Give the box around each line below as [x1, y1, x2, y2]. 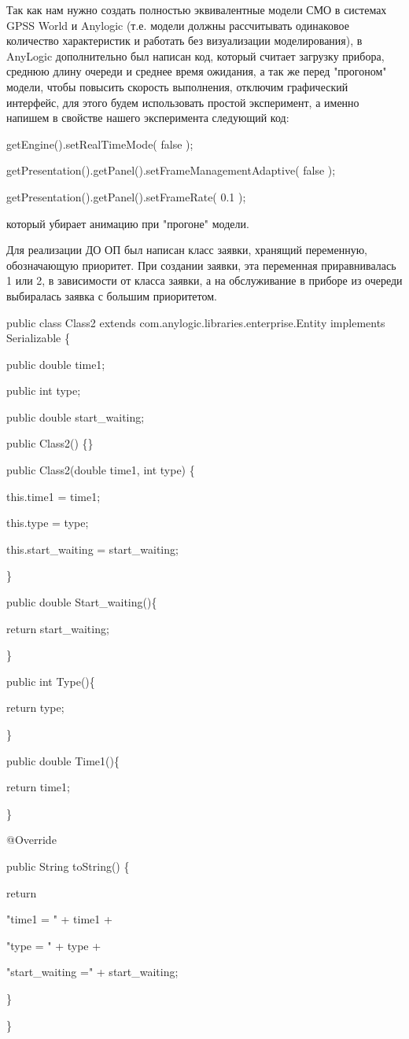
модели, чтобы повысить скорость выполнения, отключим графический [6, 78, 348, 94]
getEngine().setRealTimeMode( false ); [6, 135, 193, 152]
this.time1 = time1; [6, 488, 101, 504]
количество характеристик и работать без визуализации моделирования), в [6, 32, 363, 49]
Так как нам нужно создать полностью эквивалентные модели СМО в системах [6, 2, 387, 17]
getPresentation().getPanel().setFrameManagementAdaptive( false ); [6, 162, 336, 179]
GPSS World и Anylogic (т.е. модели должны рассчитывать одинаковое [6, 17, 349, 33]
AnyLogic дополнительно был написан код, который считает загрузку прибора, [6, 47, 385, 64]
